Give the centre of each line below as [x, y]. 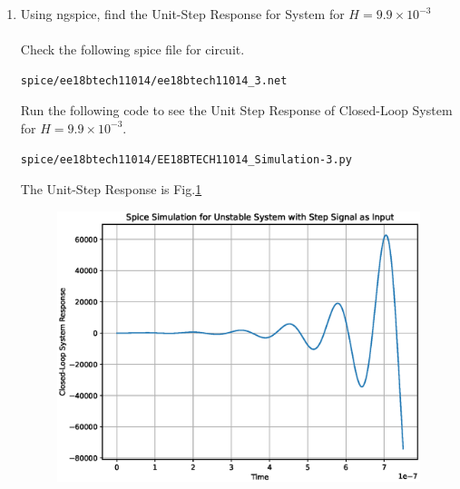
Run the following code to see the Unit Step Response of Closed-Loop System [236, 110]
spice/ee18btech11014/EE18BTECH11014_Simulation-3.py [186, 159]
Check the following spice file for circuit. [132, 49]
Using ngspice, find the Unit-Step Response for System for [182, 14]
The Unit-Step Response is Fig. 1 [111, 189]
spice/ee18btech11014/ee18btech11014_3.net [154, 80]
